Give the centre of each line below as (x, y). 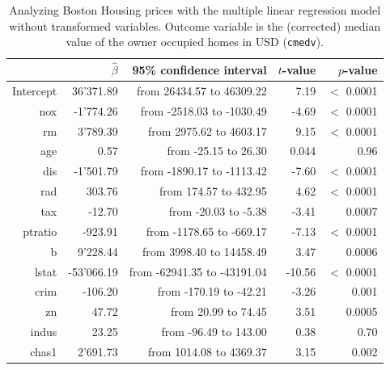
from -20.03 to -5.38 (218, 210)
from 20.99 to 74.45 (219, 311)
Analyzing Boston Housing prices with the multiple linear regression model (195, 10)
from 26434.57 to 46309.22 (202, 90)
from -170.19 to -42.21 (212, 291)
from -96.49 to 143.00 (214, 332)
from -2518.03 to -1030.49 (203, 110)
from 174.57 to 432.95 (213, 191)
